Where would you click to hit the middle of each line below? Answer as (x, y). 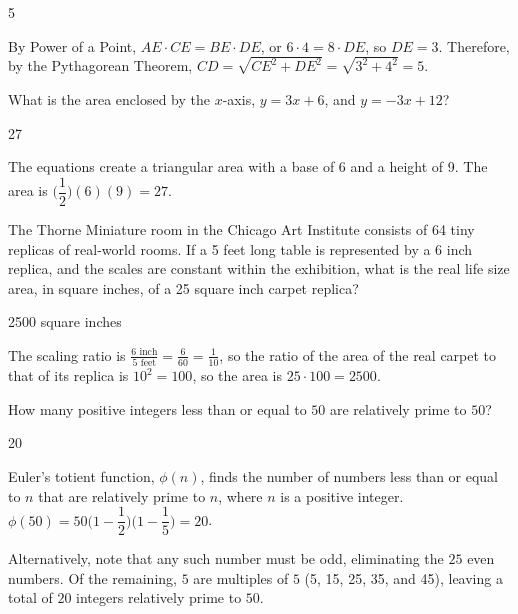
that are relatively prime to (122, 495)
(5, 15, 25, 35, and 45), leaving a (403, 577)
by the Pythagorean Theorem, (100, 65)
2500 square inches (65, 321)
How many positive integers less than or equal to (157, 408)
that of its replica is (68, 375)
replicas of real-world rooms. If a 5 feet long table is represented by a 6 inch (240, 248)
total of (30, 597)
